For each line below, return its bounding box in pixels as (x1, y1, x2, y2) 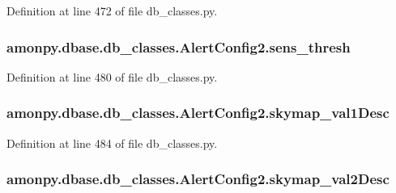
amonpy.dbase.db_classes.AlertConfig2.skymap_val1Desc (6, 103, 390, 123)
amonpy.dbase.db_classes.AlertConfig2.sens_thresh (6, 36, 351, 57)
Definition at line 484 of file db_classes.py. (6, 134, 218, 151)
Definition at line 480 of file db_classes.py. (6, 68, 218, 85)
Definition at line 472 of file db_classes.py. (6, 2, 218, 19)
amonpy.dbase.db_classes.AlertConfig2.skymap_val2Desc (6, 169, 390, 189)
